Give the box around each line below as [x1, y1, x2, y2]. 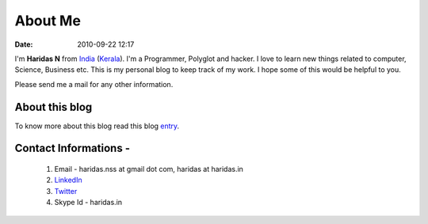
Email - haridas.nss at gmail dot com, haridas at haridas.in [54, 165, 243, 174]
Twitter [54, 186, 78, 196]
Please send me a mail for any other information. [14, 79, 174, 89]
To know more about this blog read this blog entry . [14, 121, 180, 131]
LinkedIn [54, 175, 82, 185]
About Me [14, 12, 81, 29]
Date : [14, 40, 33, 49]
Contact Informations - [14, 142, 131, 155]
